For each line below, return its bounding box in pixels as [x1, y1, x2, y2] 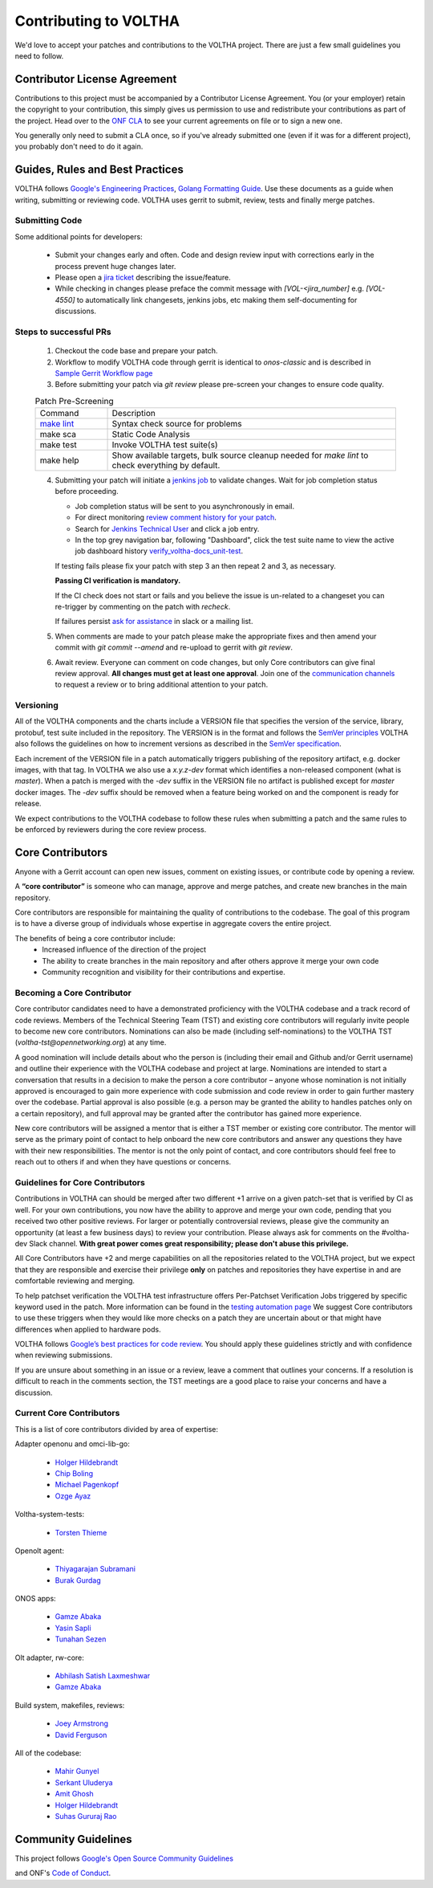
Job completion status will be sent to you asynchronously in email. [75, 501, 295, 511]
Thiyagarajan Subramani [55, 1564, 136, 1574]
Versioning [14, 699, 59, 711]
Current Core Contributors [14, 1408, 120, 1419]
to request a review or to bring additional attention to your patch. [55, 679, 269, 690]
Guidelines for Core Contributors [14, 1177, 146, 1188]
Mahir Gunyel [55, 1767, 99, 1776]
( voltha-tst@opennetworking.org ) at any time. [14, 1038, 167, 1047]
